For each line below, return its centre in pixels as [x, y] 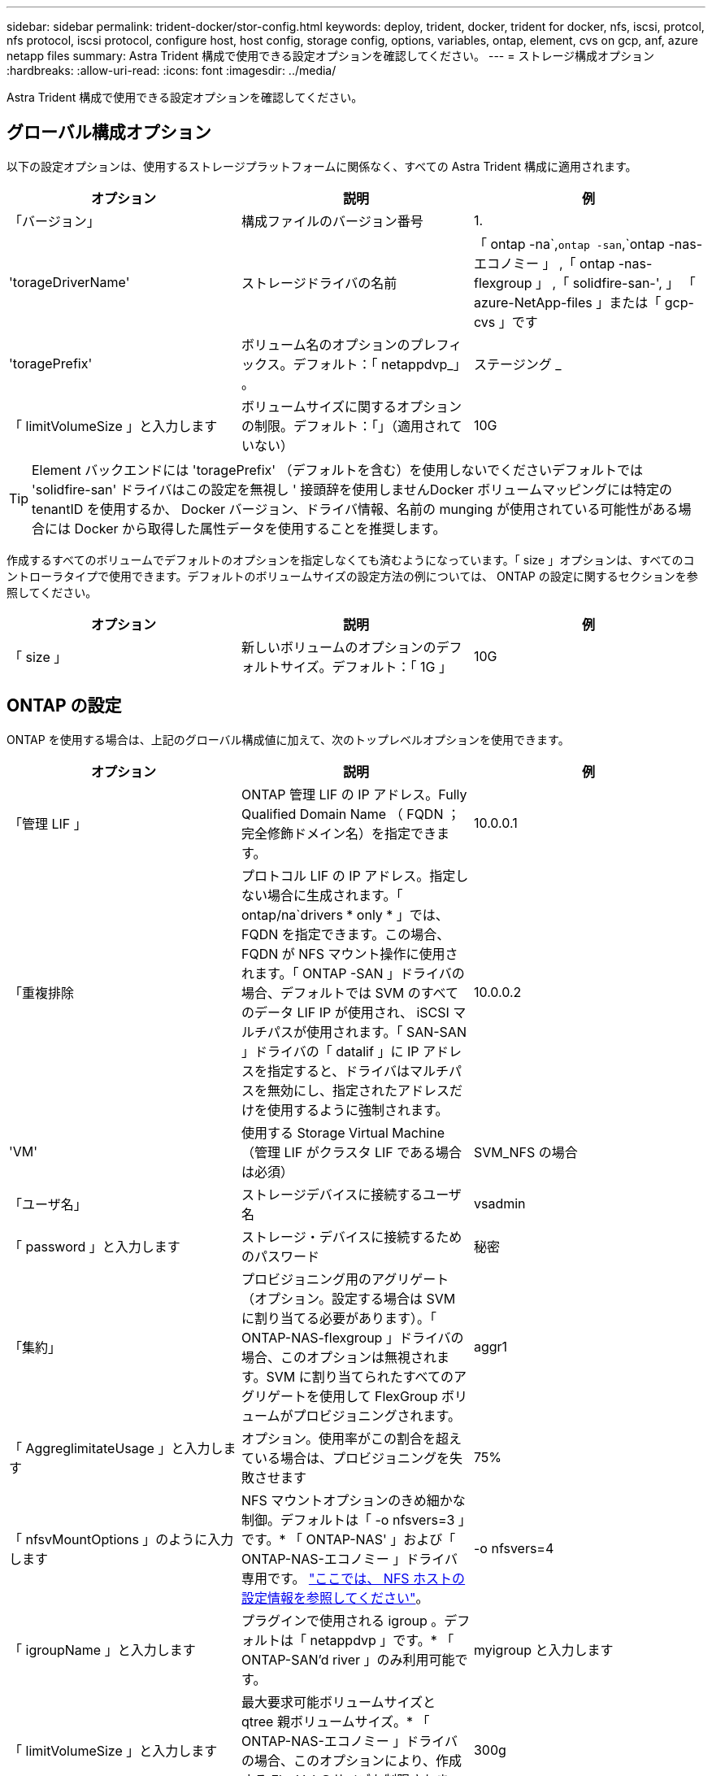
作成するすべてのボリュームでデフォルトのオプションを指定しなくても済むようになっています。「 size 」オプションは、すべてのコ [351, 559]
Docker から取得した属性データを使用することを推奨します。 [260, 528]
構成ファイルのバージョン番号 [332, 221]
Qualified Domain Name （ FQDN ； [350, 814]
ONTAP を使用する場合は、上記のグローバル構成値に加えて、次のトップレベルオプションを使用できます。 [288, 739]
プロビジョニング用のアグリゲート [345, 1279]
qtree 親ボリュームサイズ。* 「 [335, 1721]
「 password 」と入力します [95, 1246]
